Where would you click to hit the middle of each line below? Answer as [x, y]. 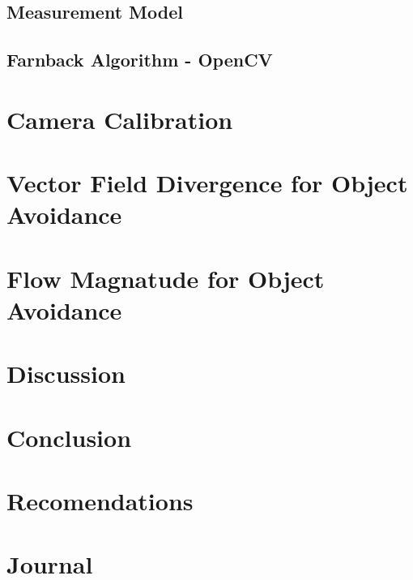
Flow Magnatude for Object [166, 278]
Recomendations [100, 501]
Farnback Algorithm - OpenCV [140, 60]
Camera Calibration [120, 119]
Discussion [66, 374]
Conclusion [69, 437]
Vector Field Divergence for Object [207, 183]
